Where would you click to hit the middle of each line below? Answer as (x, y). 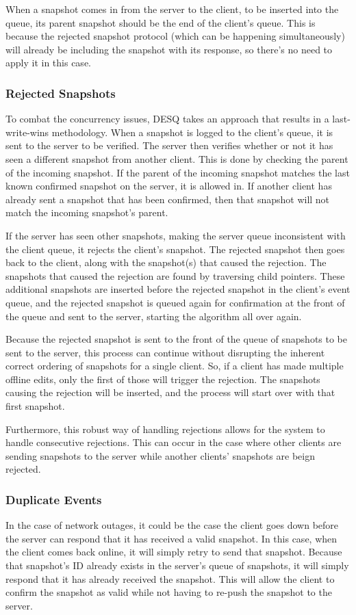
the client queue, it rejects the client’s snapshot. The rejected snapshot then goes (175, 249)
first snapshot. (35, 406)
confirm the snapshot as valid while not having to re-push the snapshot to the (169, 592)
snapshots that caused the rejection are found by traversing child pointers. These (175, 275)
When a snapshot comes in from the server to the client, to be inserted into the (172, 9)
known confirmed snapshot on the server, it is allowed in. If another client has (169, 186)
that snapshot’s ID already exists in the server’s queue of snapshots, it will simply (177, 565)
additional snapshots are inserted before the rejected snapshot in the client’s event (178, 289)
